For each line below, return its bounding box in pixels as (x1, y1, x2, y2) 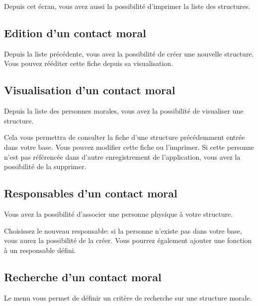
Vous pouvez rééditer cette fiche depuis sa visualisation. (4, 58, 173, 68)
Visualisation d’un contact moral (4, 82, 175, 98)
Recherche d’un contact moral (4, 269, 162, 284)
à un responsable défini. (4, 245, 76, 255)
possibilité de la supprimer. (4, 161, 86, 172)
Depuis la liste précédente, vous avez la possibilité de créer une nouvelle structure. (4, 48, 254, 59)
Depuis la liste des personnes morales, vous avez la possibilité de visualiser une (4, 106, 244, 116)
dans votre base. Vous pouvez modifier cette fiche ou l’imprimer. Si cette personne (4, 141, 254, 152)
